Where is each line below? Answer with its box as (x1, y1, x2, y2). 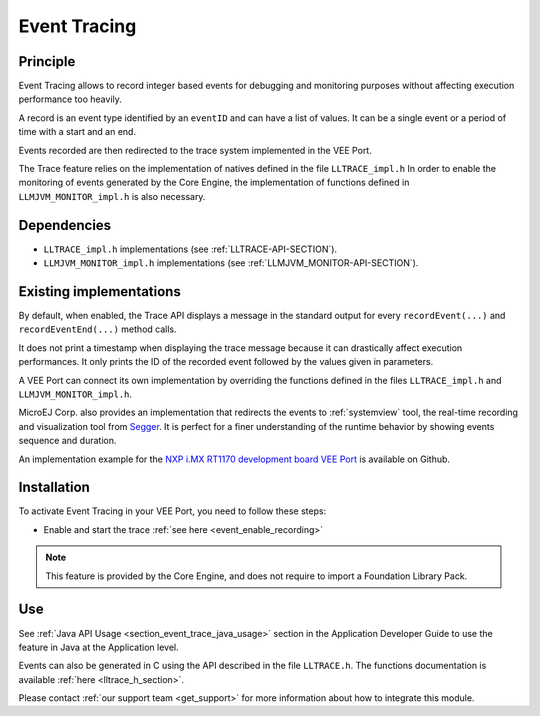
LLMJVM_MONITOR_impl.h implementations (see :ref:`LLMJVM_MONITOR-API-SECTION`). (43, 257, 419, 269)
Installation (18, 479, 90, 496)
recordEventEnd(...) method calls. (18, 323, 177, 335)
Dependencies (18, 216, 112, 234)
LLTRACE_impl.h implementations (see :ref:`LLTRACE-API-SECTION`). (43, 243, 338, 255)
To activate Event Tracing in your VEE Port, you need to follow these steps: (18, 505, 327, 517)
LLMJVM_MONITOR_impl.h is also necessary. (18, 190, 206, 202)
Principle (18, 53, 76, 70)
